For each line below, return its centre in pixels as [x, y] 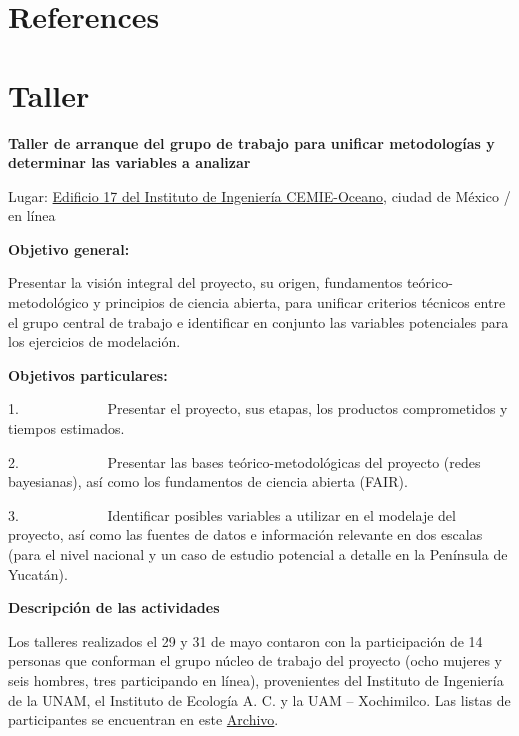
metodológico [48, 302]
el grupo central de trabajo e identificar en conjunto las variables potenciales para [258, 321]
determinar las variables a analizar [129, 162]
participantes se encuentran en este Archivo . [143, 719]
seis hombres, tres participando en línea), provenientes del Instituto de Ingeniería [256, 679]
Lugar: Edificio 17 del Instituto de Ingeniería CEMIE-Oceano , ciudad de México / [259, 195]
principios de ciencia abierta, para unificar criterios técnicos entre [305, 302]
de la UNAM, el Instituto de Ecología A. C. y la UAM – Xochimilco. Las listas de [259, 699]
